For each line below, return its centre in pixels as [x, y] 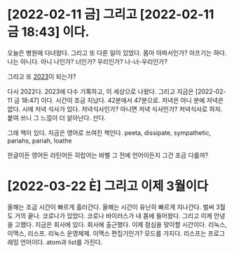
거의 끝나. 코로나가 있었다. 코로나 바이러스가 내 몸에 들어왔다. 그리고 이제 [113, 216]
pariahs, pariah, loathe [40, 141]
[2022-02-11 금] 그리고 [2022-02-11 [111, 14]
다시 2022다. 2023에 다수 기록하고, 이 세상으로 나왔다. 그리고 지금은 [101, 91]
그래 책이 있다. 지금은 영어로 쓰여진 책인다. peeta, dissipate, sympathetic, [109, 132]
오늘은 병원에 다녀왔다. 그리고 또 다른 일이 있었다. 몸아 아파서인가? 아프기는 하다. [117, 53]
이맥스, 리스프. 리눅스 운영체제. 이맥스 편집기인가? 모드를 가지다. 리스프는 [107, 233]
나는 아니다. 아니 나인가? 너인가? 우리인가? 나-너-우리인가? [88, 61]
